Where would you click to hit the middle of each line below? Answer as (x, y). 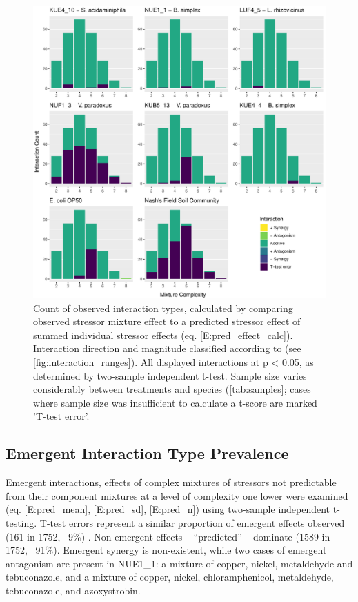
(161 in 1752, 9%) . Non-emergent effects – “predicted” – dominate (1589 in (168, 536)
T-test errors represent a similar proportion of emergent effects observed (192, 522)
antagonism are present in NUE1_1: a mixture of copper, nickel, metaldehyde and (179, 563)
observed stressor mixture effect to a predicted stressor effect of (167, 321)
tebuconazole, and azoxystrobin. (73, 590)
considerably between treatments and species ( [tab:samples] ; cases (172, 389)
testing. (21, 522)
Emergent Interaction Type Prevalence (147, 453)
